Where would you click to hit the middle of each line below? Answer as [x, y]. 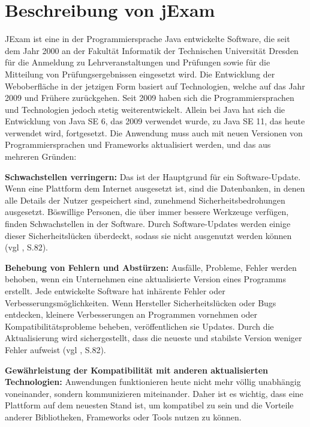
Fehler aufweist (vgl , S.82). [55, 349]
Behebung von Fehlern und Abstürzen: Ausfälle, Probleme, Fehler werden [151, 267]
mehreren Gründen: [41, 156]
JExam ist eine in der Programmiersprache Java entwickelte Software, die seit [148, 39]
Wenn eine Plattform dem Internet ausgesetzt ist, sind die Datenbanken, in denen [155, 188]
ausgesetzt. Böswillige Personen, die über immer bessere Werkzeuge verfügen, [147, 212]
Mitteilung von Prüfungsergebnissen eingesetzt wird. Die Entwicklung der [140, 74]
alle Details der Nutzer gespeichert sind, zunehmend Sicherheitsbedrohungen [145, 200]
